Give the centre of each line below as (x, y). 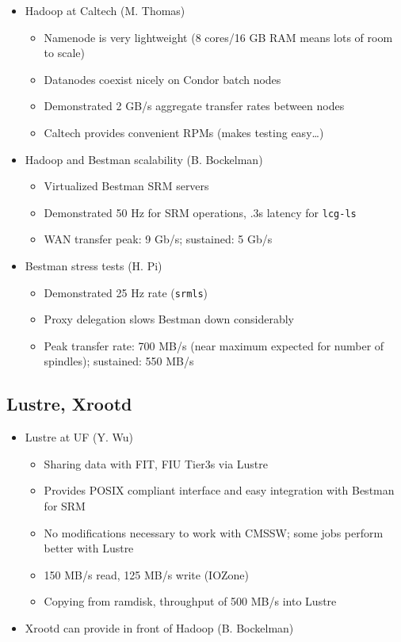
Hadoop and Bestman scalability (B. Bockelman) (144, 159)
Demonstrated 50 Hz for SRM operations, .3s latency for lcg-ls (200, 212)
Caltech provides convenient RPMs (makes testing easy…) (184, 132)
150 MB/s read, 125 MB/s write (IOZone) (147, 574)
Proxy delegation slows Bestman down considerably (169, 319)
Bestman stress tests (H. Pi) (94, 266)
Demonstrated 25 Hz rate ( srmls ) (126, 292)
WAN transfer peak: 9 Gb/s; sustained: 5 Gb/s (158, 239)
